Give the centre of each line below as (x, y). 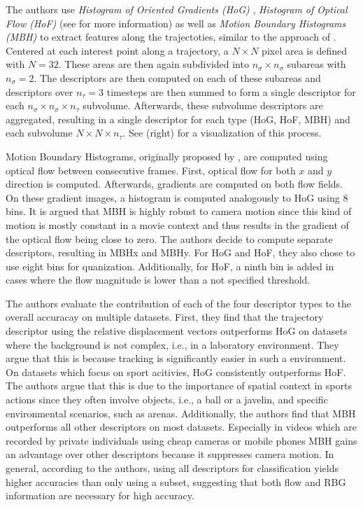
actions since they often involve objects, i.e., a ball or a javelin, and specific (167, 400)
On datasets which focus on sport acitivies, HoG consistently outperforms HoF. (176, 371)
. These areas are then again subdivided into (154, 64)
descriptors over (40, 91)
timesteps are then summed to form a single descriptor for (231, 91)
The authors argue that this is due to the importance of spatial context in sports (179, 386)
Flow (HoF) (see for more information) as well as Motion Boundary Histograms (176, 23)
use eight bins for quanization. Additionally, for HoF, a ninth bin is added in (170, 266)
